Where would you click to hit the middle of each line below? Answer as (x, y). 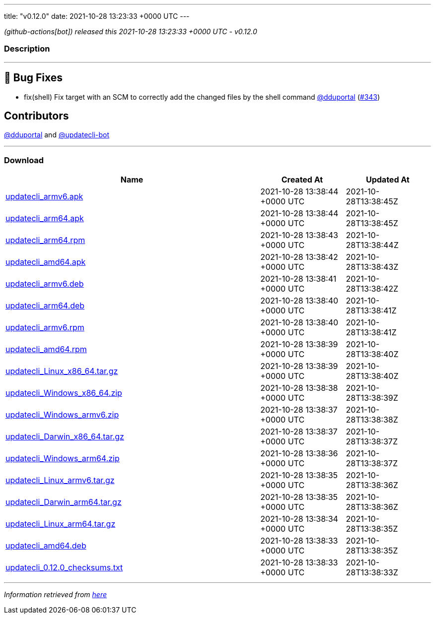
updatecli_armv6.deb (45, 284)
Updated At (388, 180)
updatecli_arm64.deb (45, 306)
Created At (302, 180)
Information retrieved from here (56, 595)
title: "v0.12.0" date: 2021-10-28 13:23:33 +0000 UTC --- (97, 16)
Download (24, 160)
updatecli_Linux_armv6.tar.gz (60, 480)
